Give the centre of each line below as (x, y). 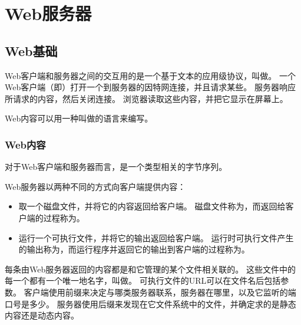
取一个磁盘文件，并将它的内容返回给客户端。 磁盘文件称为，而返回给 (152, 206)
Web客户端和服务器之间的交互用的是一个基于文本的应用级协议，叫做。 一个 (150, 75)
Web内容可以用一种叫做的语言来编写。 (79, 118)
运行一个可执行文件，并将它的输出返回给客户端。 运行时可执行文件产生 (156, 237)
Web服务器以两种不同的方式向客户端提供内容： (95, 186)
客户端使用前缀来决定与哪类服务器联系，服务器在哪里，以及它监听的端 (160, 292)
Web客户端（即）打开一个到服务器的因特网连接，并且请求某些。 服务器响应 (150, 87)
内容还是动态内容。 (42, 315)
